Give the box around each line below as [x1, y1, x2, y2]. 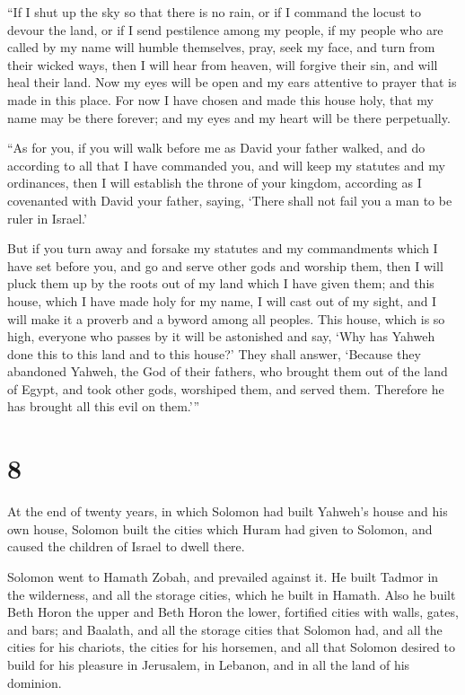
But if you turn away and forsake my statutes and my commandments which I [7, 239, 438, 258]
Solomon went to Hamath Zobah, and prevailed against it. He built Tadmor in [7, 567, 439, 585]
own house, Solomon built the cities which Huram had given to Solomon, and [7, 519, 433, 538]
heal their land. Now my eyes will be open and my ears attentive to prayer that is [7, 73, 457, 92]
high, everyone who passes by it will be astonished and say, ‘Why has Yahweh [7, 327, 435, 346]
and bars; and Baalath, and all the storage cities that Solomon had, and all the [7, 620, 443, 638]
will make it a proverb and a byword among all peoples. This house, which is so [7, 309, 445, 328]
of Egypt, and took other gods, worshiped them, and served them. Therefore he [7, 379, 444, 398]
